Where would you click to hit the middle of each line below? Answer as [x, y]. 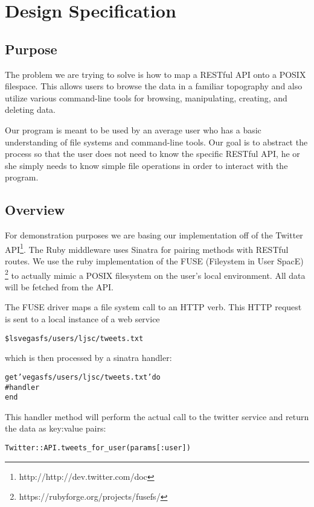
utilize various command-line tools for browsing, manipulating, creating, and [146, 97]
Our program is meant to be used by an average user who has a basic [133, 129]
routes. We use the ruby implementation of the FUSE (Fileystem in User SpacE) [154, 260]
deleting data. [30, 110]
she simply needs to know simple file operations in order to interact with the [146, 165]
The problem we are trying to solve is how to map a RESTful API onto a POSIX [155, 74]
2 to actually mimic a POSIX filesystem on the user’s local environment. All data [155, 274]
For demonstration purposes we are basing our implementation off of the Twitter [154, 235]
